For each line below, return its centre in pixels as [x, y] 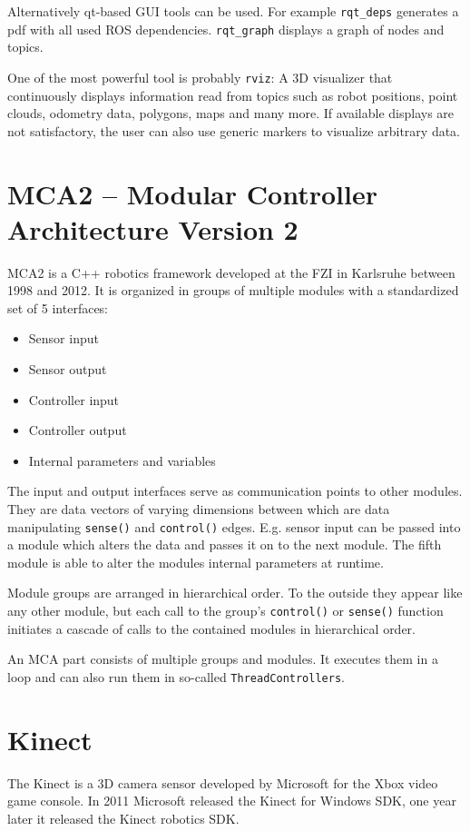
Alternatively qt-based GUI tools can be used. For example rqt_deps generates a [233, 11]
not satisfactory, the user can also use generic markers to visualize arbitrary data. [234, 130]
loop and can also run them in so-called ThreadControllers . [176, 676]
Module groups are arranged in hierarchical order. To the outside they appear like [235, 593]
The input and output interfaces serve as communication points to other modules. [235, 491]
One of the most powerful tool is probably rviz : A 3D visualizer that [200, 77]
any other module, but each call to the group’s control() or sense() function [225, 611]
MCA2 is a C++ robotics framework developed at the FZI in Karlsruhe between [231, 272]
